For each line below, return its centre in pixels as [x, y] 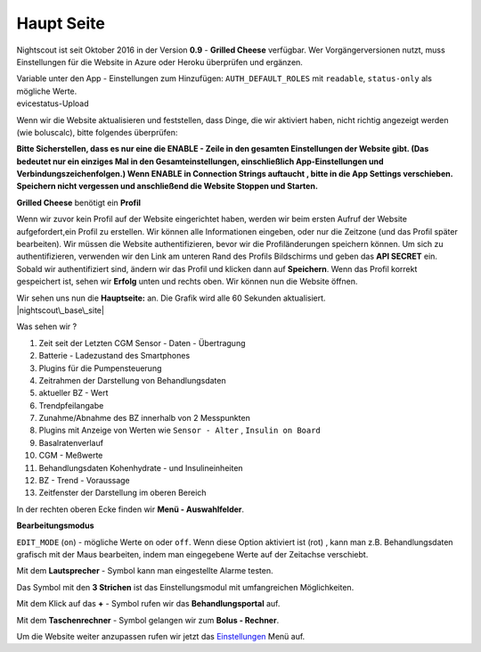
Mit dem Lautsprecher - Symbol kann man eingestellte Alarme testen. [145, 571]
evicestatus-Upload [53, 103]
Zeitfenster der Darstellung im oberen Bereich [122, 493]
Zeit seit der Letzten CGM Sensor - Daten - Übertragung [142, 343]
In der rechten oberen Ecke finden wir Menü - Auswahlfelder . [130, 509]
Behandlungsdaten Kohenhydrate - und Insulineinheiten [141, 467]
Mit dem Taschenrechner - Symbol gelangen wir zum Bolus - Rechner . [148, 620]
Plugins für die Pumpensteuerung [100, 368]
